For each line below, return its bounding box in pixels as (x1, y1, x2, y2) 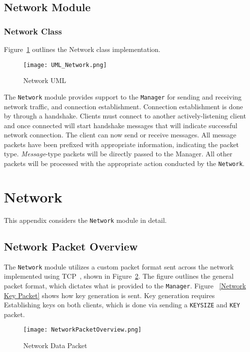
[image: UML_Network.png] (23, 61, 107, 68)
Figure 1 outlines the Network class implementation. (4, 44, 161, 54)
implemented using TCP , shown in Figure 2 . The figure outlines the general (4, 271, 234, 281)
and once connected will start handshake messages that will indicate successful (4, 120, 237, 130)
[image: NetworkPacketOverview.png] (23, 326, 142, 334)
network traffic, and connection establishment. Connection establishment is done (4, 101, 243, 111)
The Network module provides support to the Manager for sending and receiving (4, 91, 242, 101)
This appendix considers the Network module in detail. (4, 215, 167, 225)
